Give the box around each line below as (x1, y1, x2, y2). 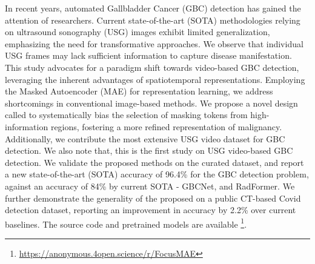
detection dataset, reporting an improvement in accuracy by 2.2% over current (5, 203, 296, 216)
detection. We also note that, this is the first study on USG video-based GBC (5, 144, 293, 157)
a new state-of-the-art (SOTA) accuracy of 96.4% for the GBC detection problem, (5, 168, 309, 180)
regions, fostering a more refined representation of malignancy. (50, 120, 282, 133)
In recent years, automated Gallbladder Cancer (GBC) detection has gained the (5, 2, 301, 14)
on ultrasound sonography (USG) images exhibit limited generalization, (5, 25, 270, 38)
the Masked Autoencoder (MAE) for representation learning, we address (5, 85, 273, 97)
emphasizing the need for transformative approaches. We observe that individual (5, 37, 303, 50)
